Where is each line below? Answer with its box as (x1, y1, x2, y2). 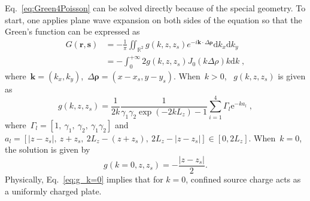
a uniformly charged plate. (5, 184, 102, 197)
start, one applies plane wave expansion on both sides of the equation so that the (5, 13, 302, 26)
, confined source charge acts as (186, 172, 301, 185)
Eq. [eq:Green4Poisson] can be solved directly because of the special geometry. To (5, 2, 306, 14)
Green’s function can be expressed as (5, 25, 140, 38)
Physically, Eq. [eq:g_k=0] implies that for (5, 172, 163, 185)
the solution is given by (5, 143, 90, 156)
